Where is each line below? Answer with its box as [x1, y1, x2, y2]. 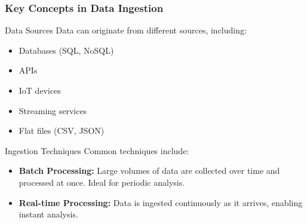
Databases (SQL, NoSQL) [19, 44, 114, 56]
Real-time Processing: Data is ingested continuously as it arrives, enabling [19, 196, 303, 208]
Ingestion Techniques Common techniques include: [5, 144, 189, 157]
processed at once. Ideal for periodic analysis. [19, 176, 185, 188]
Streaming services [19, 104, 87, 116]
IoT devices [19, 84, 61, 96]
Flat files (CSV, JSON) [19, 124, 105, 137]
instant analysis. [19, 208, 78, 220]
